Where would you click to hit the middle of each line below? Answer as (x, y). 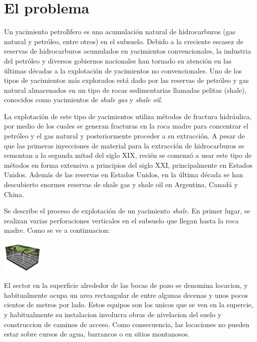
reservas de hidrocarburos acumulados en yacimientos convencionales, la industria (128, 51)
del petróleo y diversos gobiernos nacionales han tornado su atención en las (118, 60)
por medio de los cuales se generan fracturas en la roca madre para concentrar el (126, 126)
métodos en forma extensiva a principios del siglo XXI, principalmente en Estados (128, 165)
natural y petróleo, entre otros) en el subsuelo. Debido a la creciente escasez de (124, 41)
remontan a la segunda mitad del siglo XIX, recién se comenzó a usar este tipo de (128, 155)
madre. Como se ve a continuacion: (57, 230)
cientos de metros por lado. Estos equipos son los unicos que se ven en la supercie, (129, 305)
